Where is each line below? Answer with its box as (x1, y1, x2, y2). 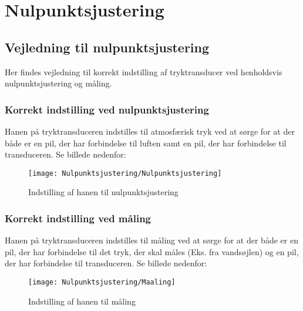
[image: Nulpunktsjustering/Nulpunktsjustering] (28, 169, 222, 178)
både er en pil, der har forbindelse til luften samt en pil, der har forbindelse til (5, 136, 287, 149)
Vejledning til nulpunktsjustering (5, 38, 210, 56)
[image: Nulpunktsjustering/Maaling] (28, 278, 176, 287)
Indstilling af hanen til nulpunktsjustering (28, 186, 179, 198)
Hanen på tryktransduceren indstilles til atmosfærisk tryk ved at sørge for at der (5, 125, 295, 137)
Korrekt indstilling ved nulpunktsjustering (5, 102, 209, 116)
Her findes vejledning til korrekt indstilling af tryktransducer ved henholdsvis (5, 65, 282, 78)
